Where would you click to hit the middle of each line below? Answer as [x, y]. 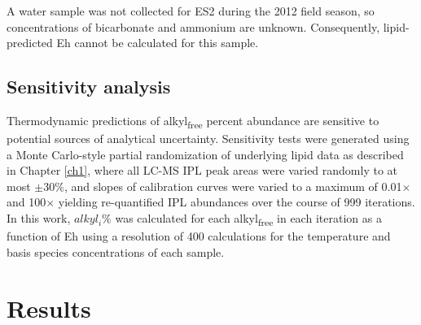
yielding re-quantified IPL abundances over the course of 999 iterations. [237, 202]
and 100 [26, 202]
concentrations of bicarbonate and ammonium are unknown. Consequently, [193, 26]
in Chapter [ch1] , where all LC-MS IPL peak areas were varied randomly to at [202, 170]
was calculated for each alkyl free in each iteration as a [248, 219]
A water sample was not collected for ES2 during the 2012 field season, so [191, 11]
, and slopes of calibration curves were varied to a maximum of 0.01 [233, 186]
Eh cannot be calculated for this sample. [158, 43]
